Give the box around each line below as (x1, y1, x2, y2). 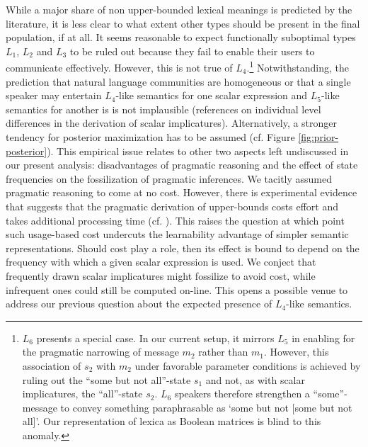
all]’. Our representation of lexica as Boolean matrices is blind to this (22, 414, 321, 429)
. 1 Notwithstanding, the (246, 58, 349, 75)
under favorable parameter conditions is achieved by (134, 358, 361, 373)
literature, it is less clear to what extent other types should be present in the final (6, 16, 360, 30)
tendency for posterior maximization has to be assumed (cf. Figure (6, 130, 295, 144)
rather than (198, 344, 248, 359)
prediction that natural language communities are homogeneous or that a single (6, 74, 351, 89)
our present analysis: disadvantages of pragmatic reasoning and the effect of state (6, 157, 358, 172)
